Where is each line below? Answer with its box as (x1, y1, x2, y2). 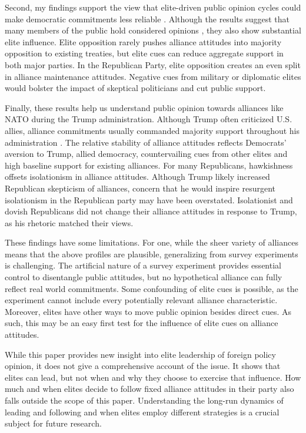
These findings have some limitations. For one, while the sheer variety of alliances (5, 236, 298, 249)
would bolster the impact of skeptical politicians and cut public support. (5, 82, 266, 94)
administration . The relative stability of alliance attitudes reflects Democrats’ (5, 136, 287, 148)
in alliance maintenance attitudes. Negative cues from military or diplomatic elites (5, 70, 301, 82)
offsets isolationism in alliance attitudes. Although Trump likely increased (5, 170, 270, 183)
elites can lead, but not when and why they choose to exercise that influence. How (5, 371, 301, 383)
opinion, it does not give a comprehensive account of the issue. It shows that (5, 360, 281, 372)
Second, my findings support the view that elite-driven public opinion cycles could (5, 1, 301, 13)
